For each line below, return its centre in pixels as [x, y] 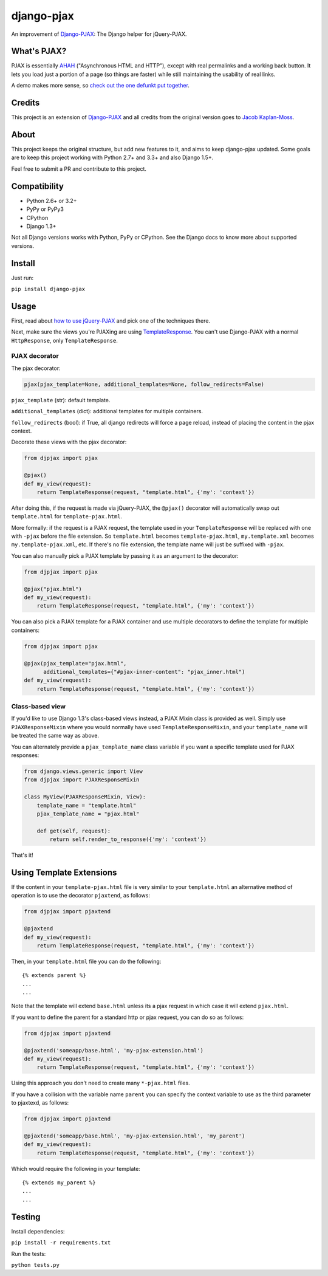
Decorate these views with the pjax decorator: [69, 442]
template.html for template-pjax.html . [67, 516]
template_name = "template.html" [87, 805]
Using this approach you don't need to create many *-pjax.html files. [101, 1083]
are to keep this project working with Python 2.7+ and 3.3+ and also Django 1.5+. [112, 157]
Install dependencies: [38, 1231]
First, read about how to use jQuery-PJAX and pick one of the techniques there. [111, 321]
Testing [26, 1217]
